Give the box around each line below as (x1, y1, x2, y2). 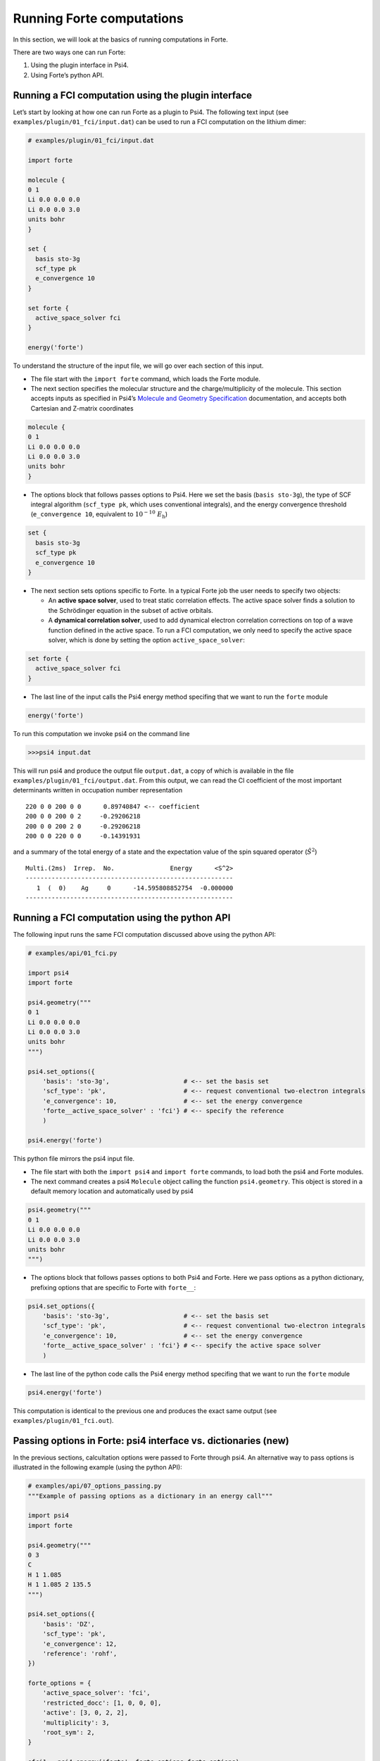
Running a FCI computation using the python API (13, 911, 231, 923)
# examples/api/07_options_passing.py (27, 1482, 162, 1490)
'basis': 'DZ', (42, 1620, 95, 1628)
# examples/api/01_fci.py (27, 949, 118, 957)
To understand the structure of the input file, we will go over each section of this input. (13, 361, 264, 370)
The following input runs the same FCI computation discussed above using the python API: (13, 930, 277, 938)
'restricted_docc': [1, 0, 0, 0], (42, 1698, 162, 1707)
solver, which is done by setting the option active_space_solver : (48, 635, 246, 644)
